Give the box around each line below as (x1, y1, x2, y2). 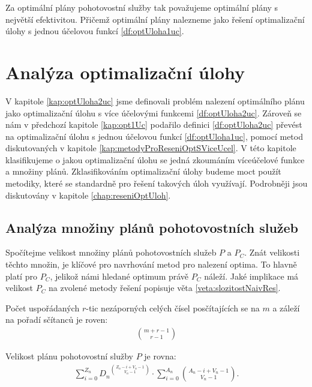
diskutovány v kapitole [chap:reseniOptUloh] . (5, 188, 171, 201)
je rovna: (144, 350, 176, 362)
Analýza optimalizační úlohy (5, 59, 245, 84)
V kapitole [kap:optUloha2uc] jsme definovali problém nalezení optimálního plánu (5, 94, 305, 107)
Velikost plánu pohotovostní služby (5, 350, 133, 362)
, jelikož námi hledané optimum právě (50, 269, 189, 282)
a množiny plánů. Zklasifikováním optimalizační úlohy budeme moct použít (5, 165, 281, 178)
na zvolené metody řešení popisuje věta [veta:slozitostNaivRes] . (49, 281, 281, 294)
